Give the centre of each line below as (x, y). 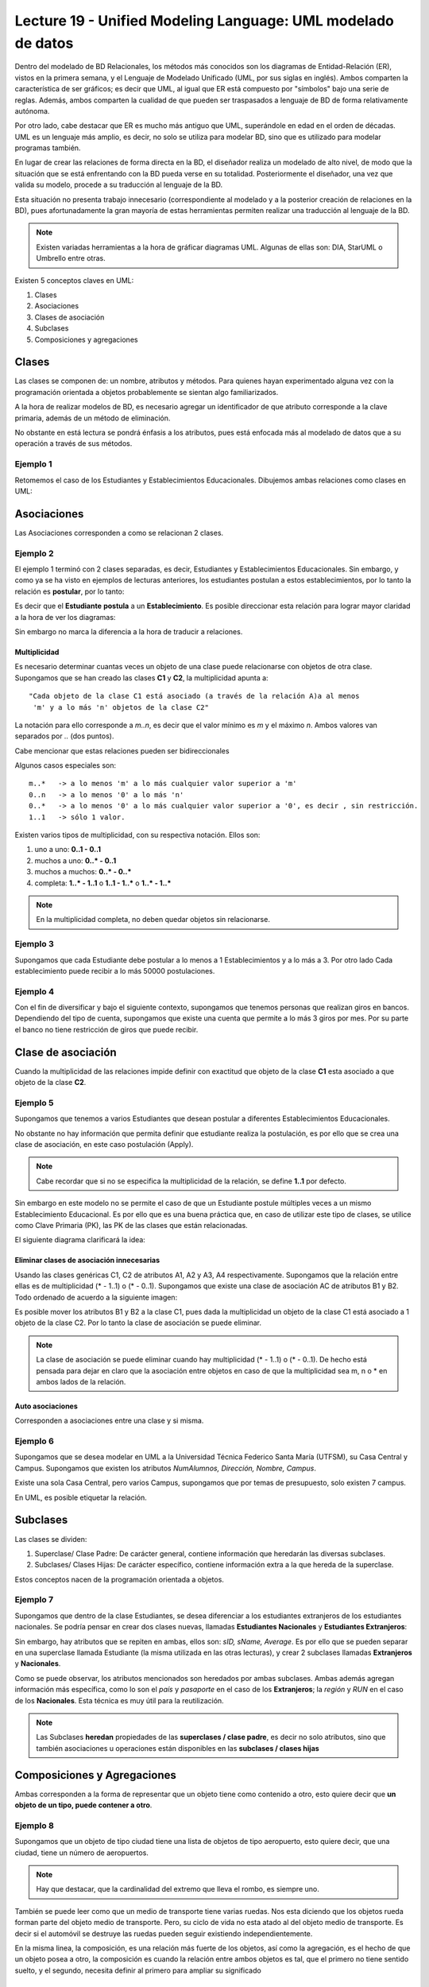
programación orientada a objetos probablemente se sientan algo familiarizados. (147, 392)
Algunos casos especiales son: (66, 765)
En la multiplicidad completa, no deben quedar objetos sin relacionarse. (153, 920)
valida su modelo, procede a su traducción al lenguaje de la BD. (119, 185)
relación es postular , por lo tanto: (70, 591)
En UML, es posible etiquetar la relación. (81, 1497)
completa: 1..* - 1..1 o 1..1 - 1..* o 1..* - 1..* (103, 883)
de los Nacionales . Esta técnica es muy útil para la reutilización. (119, 1700)
